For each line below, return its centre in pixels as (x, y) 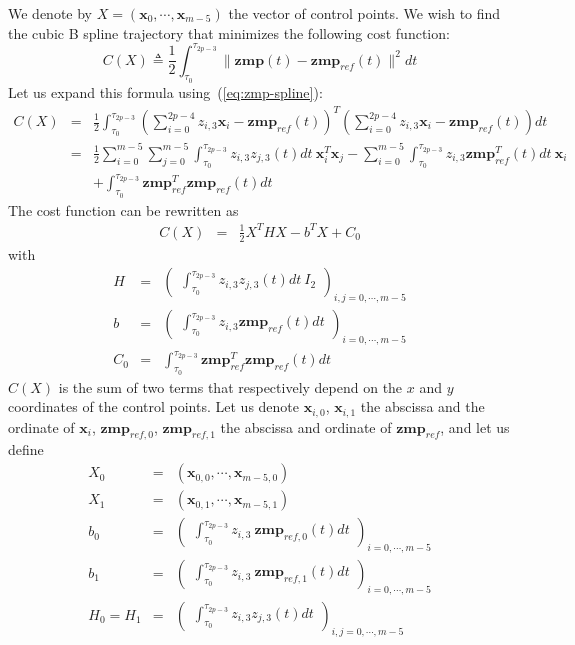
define (26, 449)
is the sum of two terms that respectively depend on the (230, 386)
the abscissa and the (422, 406)
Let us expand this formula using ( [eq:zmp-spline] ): (165, 91)
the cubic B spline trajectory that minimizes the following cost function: (229, 32)
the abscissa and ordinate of (306, 426)
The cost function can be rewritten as (123, 209)
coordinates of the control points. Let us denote (154, 406)
